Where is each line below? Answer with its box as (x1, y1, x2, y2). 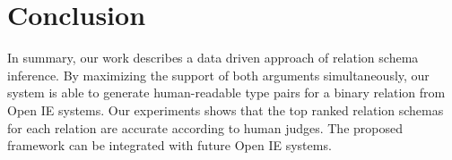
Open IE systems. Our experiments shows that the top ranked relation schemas (7, 100, 444, 119)
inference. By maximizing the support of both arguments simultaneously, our (7, 65, 430, 84)
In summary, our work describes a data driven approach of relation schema (7, 48, 419, 67)
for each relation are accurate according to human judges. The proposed (7, 118, 403, 137)
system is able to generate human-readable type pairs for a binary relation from (7, 83, 446, 102)
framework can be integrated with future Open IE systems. (7, 136, 332, 155)
